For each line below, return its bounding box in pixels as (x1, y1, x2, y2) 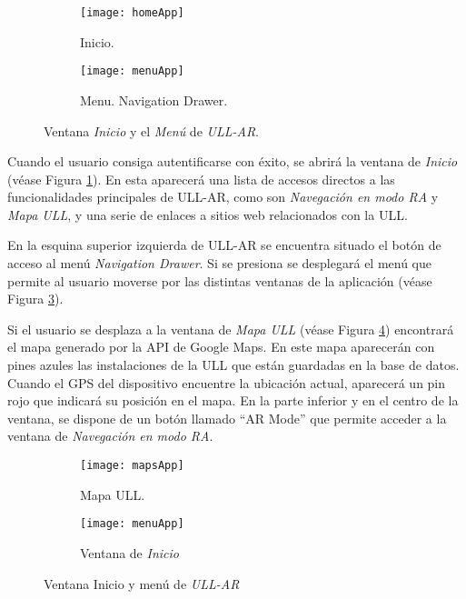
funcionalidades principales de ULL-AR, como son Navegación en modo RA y (7, 187, 439, 206)
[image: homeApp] (80, 6, 184, 19)
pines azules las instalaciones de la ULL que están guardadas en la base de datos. (7, 355, 460, 374)
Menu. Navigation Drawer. (80, 90, 228, 109)
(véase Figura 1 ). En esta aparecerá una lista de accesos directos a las (7, 169, 395, 188)
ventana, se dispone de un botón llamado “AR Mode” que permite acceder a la (7, 408, 447, 427)
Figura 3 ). (7, 289, 64, 308)
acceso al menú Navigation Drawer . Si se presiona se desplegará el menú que (7, 254, 432, 273)
